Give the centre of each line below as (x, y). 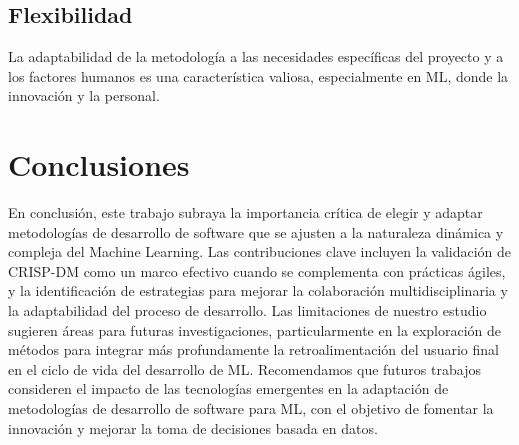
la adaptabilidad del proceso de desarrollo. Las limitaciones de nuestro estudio (247, 310)
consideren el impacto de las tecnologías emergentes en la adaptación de (228, 388)
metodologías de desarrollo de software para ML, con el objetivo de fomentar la (251, 408)
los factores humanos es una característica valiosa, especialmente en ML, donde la (258, 75)
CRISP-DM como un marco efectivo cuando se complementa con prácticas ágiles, (257, 270)
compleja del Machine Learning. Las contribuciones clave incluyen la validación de (260, 251)
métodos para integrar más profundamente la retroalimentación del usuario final (253, 349)
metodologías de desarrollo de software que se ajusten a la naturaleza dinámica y (256, 231)
